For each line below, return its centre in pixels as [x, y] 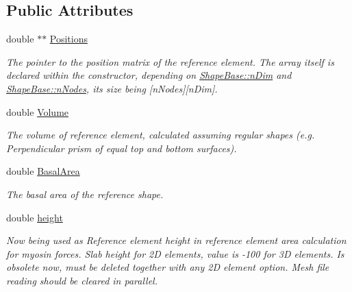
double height [35, 217]
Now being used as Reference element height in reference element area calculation [176, 240]
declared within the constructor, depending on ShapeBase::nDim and [149, 75]
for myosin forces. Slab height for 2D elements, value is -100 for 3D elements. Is [175, 253]
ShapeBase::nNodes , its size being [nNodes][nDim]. [112, 88]
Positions [68, 39]
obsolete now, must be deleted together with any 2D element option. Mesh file [168, 267]
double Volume [38, 111]
